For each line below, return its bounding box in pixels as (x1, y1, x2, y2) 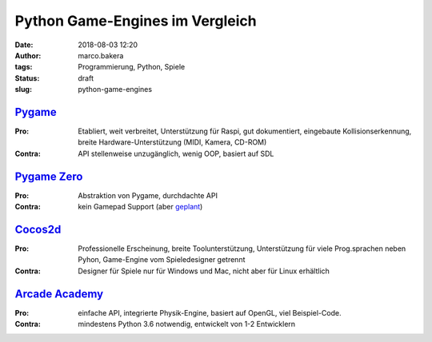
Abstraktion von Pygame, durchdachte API (78, 190, 218, 200)
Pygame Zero (14, 169, 83, 183)
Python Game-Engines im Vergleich (14, 12, 258, 30)
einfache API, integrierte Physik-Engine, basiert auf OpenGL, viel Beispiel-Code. (78, 308, 342, 317)
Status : (14, 73, 40, 83)
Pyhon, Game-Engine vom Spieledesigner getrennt (78, 255, 246, 264)
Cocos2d (14, 222, 62, 236)
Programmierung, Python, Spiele (78, 62, 186, 72)
